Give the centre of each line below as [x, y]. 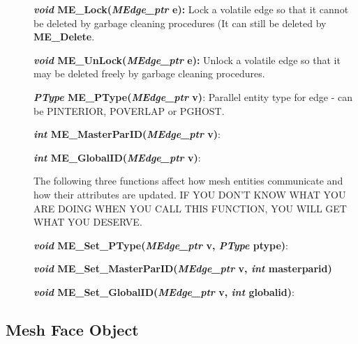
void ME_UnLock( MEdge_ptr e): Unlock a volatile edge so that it [187, 60]
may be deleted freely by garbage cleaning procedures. [149, 73]
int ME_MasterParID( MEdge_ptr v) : [127, 134]
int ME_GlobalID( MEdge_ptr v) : [117, 157]
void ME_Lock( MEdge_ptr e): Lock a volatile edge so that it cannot [191, 9]
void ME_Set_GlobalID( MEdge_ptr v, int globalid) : [164, 291]
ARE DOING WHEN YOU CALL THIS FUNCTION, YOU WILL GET [190, 208]
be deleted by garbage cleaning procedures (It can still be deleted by [180, 23]
